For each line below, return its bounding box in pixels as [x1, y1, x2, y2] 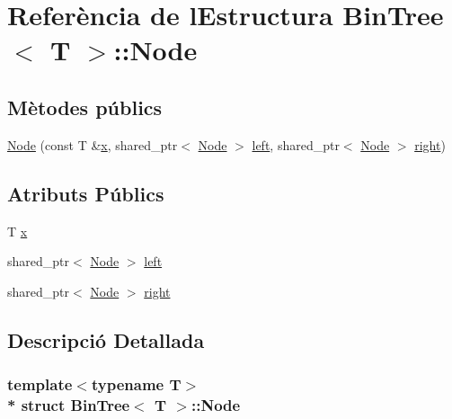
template [7, 373, 73, 396]
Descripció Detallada [7, 325, 205, 353]
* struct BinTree [7, 393, 130, 415]
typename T [91, 373, 182, 396]
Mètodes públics [7, 93, 163, 120]
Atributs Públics [7, 179, 164, 207]
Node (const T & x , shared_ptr [7, 135, 178, 154]
